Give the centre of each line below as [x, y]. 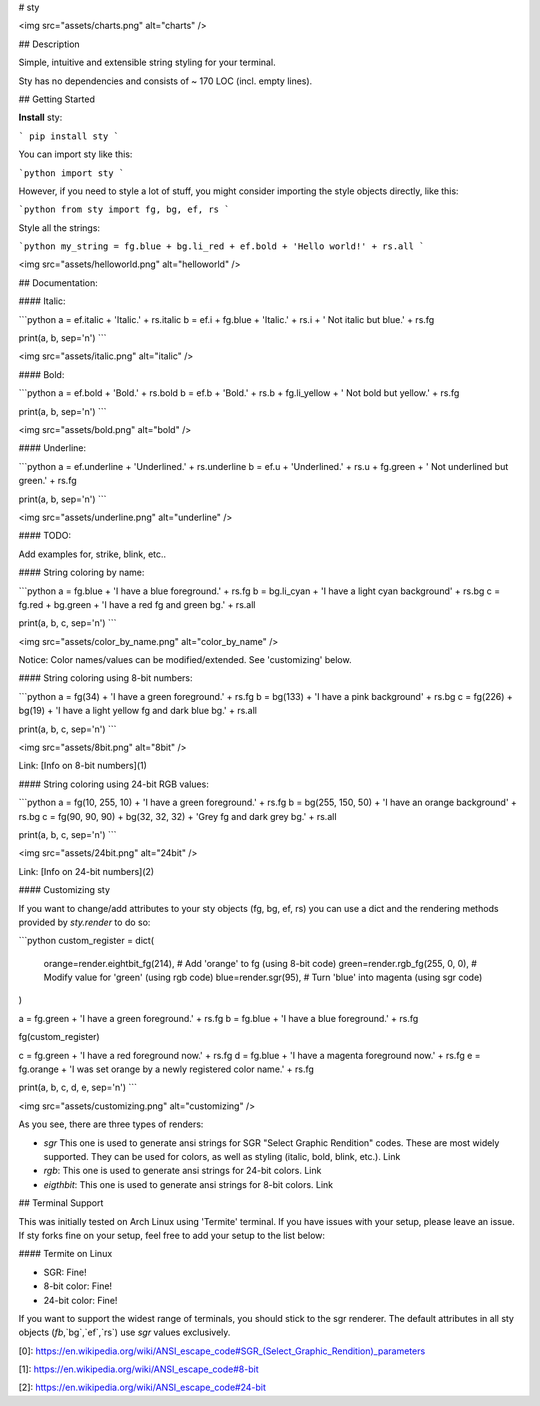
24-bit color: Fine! [80, 1300]
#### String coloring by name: [81, 572]
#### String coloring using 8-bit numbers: [106, 678]
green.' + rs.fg [47, 481]
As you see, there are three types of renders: [111, 1124]
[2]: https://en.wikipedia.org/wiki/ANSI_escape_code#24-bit [142, 1387]
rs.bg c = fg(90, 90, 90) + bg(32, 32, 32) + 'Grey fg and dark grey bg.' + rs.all [177, 816]
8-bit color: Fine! [78, 1286]
